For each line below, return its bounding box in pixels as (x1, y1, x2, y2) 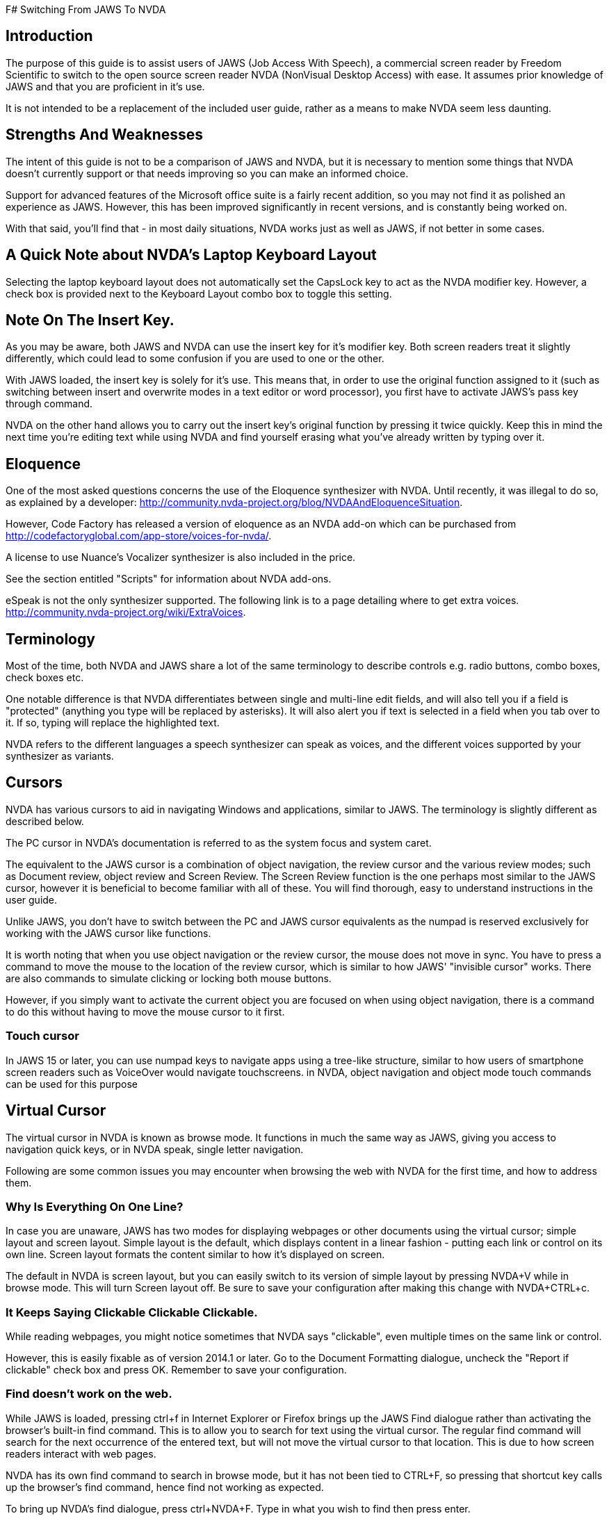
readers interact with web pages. (6, 1447, 156, 1460)
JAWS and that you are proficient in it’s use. (6, 80, 205, 92)
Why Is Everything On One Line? (6, 1199, 184, 1214)
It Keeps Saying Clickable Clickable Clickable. (6, 1305, 258, 1319)
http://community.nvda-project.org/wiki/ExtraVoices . (6, 606, 246, 619)
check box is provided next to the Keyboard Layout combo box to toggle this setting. (6, 287, 392, 300)
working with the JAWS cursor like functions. (6, 927, 211, 939)
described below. (6, 815, 84, 827)
